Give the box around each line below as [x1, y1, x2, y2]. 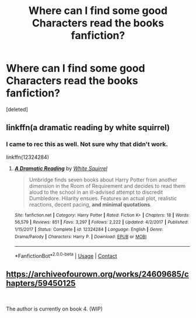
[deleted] [6, 106, 28, 113]
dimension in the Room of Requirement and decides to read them [29, 182, 185, 189]
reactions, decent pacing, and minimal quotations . [29, 201, 152, 208]
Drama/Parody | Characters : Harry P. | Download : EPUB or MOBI [14, 233, 147, 240]
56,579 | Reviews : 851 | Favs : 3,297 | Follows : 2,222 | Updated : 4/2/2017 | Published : [14, 219, 189, 225]
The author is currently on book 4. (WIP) [6, 305, 103, 312]
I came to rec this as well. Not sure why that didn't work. [6, 140, 168, 148]
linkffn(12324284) [6, 153, 50, 160]
